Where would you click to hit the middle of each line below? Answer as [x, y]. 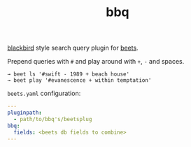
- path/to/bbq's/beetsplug [53, 119]
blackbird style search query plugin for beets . [73, 48]
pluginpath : [24, 113]
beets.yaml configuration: [44, 93]
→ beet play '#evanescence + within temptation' [79, 80]
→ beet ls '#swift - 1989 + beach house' [69, 74]
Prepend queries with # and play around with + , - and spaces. [96, 62]
